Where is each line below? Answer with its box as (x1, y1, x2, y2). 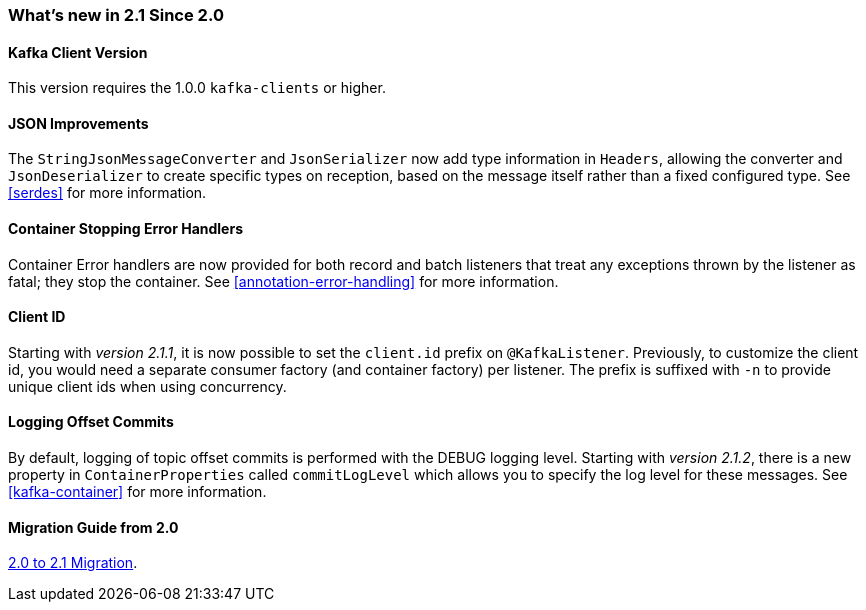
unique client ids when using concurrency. (8, 377, 287, 395)
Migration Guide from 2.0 (8, 518, 179, 536)
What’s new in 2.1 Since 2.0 (8, 5, 224, 25)
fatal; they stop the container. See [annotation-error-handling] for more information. (8, 272, 559, 290)
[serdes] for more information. (8, 184, 207, 202)
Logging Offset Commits (8, 413, 174, 431)
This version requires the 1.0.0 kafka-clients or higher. (8, 79, 386, 97)
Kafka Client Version (8, 43, 148, 61)
